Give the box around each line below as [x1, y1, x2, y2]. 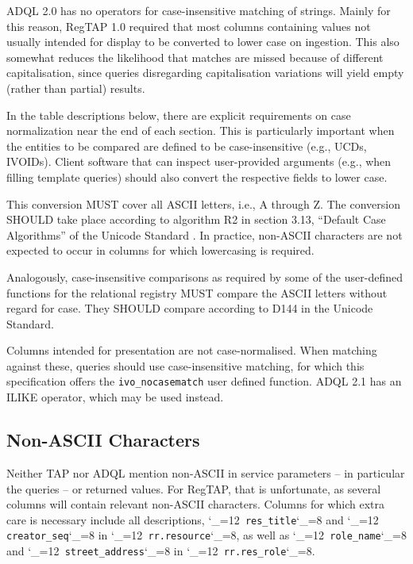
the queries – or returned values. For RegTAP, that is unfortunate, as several [6, 480, 381, 497]
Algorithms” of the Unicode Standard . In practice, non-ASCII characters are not [6, 226, 403, 243]
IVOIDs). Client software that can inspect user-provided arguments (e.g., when [6, 153, 392, 170]
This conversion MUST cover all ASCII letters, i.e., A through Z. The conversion [6, 195, 400, 212]
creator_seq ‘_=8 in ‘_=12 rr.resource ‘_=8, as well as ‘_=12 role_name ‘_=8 [6, 527, 407, 543]
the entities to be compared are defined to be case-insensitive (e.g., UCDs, [6, 137, 367, 154]
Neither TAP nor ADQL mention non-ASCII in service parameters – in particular [6, 464, 405, 481]
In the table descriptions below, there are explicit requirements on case [6, 106, 351, 123]
